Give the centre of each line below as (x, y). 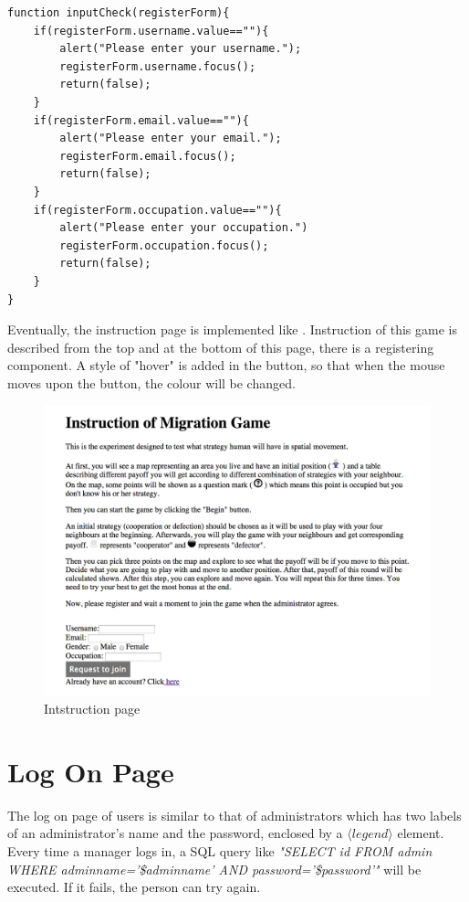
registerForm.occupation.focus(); (164, 245)
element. (421, 833)
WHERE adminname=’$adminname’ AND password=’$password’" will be (214, 869)
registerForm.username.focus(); (158, 66)
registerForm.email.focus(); (148, 156)
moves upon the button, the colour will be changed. (151, 382)
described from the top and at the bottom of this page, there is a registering (221, 347)
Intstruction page (92, 709)
